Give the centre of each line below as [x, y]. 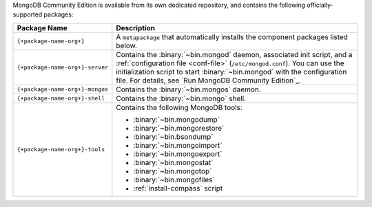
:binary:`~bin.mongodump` [177, 119]
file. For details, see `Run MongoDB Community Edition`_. [208, 80]
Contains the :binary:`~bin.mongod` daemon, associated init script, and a [234, 54]
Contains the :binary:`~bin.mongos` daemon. [188, 89]
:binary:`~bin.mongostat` [173, 162]
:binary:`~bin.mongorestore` [179, 128]
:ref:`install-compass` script [178, 188]
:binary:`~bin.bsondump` [173, 136]
